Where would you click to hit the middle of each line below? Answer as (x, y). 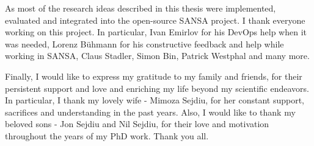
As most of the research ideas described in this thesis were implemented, (141, 8)
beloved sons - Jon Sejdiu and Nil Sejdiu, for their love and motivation (137, 124)
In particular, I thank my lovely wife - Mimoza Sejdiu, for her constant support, (155, 100)
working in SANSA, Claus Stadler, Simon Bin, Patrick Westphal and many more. (157, 56)
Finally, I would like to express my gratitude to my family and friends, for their (154, 76)
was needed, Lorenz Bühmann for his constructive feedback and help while (144, 43)
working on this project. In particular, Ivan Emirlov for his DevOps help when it (156, 32)
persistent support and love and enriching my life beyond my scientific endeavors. (157, 88)
